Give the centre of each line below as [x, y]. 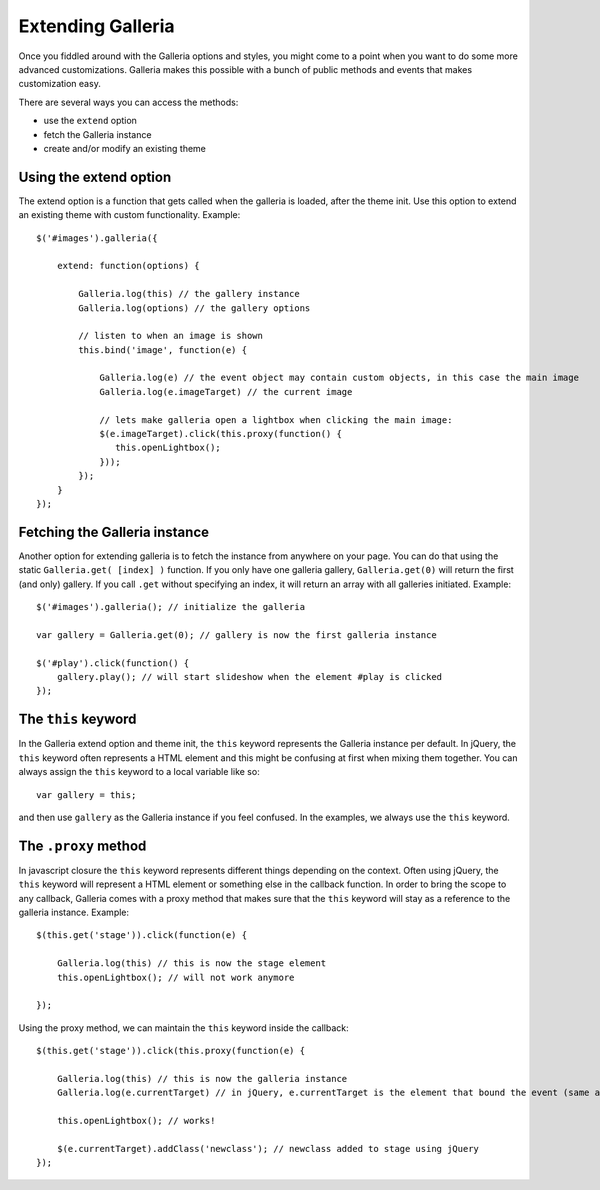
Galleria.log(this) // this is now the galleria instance [202, 1078]
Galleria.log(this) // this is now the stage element [191, 963]
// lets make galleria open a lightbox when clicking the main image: [276, 419]
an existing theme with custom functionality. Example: [129, 215]
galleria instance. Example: [74, 912]
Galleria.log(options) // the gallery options [194, 308]
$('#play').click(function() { [113, 663]
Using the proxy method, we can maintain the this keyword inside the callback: [183, 1027]
